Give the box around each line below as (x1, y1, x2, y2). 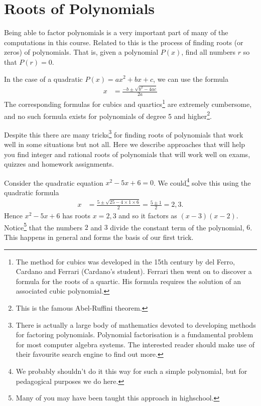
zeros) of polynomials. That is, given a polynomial (4, 47, 159, 57)
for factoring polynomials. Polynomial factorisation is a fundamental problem (16, 329, 253, 340)
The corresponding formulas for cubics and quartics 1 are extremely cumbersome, (4, 97, 252, 109)
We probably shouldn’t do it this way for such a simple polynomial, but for (16, 366, 247, 376)
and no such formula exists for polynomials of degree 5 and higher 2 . (4, 109, 212, 121)
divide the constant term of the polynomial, (110, 222, 244, 232)
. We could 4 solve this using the (154, 176, 251, 188)
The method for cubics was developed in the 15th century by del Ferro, (16, 256, 235, 266)
